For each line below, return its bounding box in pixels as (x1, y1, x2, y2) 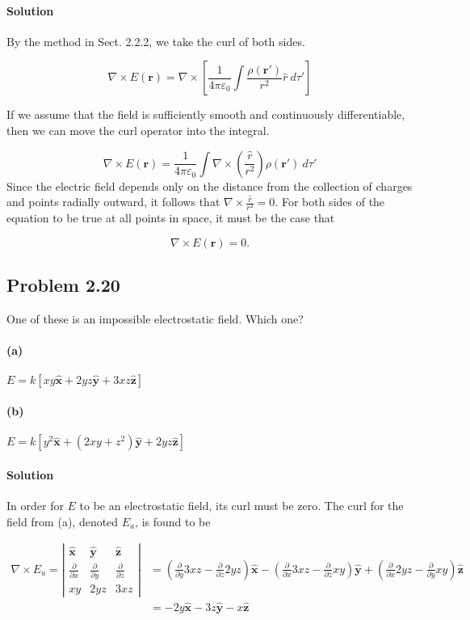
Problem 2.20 (6, 272, 120, 297)
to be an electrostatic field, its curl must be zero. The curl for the (79, 497, 404, 514)
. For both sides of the (275, 193, 385, 210)
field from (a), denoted (6, 512, 119, 529)
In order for (6, 497, 64, 514)
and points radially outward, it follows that (6, 193, 220, 210)
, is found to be (135, 512, 211, 529)
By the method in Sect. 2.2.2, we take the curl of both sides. (6, 32, 305, 49)
